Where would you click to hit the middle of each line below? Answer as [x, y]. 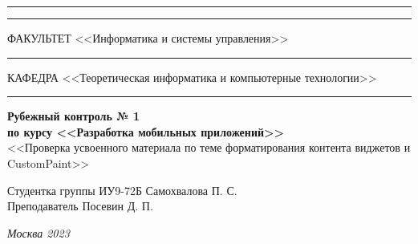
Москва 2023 [39, 232]
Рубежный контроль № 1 [74, 116]
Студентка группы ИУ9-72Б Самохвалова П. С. [122, 190]
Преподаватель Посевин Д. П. [80, 206]
